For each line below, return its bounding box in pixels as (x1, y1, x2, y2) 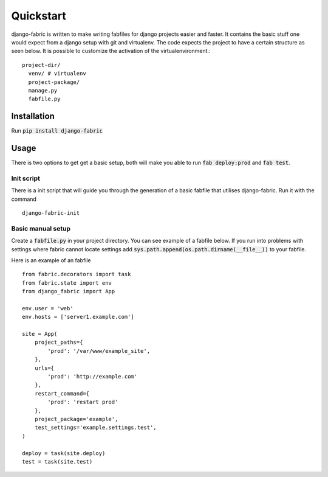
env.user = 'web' (22, 305, 73, 312)
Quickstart (11, 9, 67, 23)
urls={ (34, 364, 55, 371)
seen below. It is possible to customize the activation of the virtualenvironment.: (11, 47, 211, 55)
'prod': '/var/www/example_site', (47, 347, 151, 354)
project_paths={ (34, 339, 83, 346)
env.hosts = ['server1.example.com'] (22, 313, 135, 321)
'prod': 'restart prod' (47, 399, 118, 406)
